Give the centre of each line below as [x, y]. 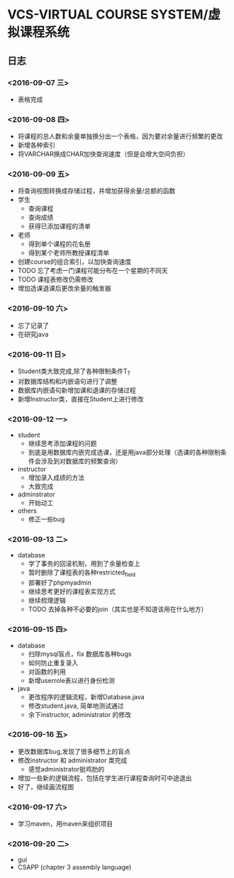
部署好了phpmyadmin [60, 583]
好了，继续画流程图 [46, 787]
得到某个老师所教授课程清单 [69, 253]
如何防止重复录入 [53, 662]
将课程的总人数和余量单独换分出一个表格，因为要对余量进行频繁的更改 [120, 136]
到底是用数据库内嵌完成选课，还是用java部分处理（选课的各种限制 [124, 452]
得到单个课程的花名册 [59, 244]
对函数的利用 [47, 672]
